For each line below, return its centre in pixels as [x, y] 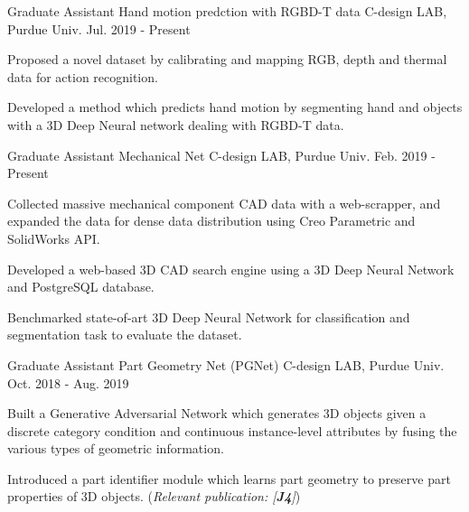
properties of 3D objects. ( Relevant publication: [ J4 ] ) [154, 496]
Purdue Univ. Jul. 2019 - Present [99, 28]
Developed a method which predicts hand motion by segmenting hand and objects [235, 107]
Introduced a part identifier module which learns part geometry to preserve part [229, 478]
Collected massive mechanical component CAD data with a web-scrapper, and [224, 203]
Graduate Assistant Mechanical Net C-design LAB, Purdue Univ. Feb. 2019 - [221, 155]
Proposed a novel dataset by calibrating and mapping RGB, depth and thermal [227, 59]
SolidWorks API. [54, 238]
